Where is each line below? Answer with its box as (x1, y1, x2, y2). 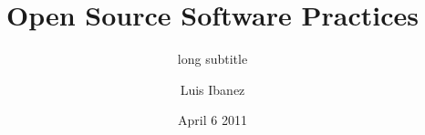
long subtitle (177, 49, 248, 68)
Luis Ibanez (180, 79, 245, 99)
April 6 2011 (178, 110, 247, 130)
